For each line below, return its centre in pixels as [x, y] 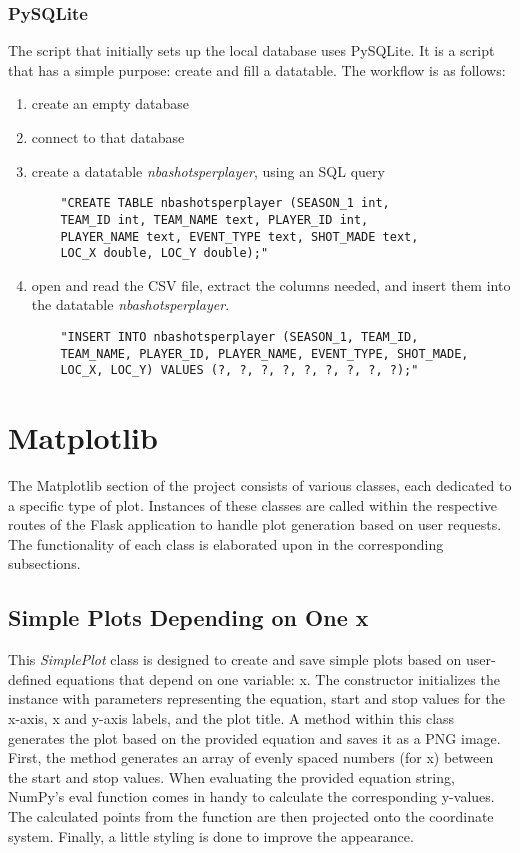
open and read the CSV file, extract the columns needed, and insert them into [271, 284]
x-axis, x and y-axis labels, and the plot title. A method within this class [231, 718]
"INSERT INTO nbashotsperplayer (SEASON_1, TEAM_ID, [239, 337]
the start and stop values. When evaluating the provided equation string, [231, 776]
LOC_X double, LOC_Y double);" [164, 253]
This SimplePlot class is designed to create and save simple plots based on [235, 659]
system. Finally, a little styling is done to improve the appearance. [211, 835]
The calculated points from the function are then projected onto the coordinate [251, 816]
